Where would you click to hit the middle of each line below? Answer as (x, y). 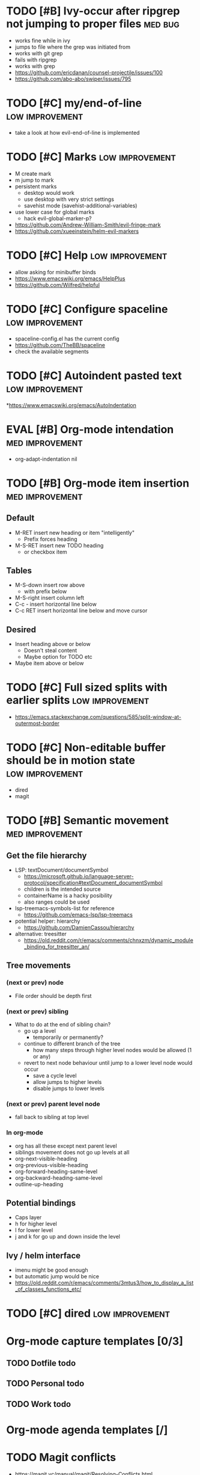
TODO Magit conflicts (61, 1458)
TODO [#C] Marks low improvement (91, 157)
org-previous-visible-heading (51, 1165)
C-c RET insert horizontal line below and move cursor (81, 611)
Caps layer (28, 1218)
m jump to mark (34, 180)
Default (20, 518)
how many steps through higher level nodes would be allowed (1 (112, 1050)
